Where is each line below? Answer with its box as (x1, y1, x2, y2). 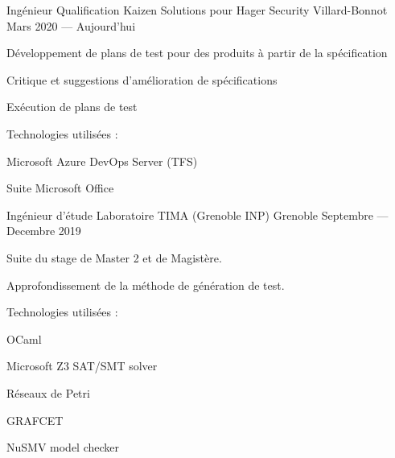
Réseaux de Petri (6, 384, 90, 401)
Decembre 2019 (6, 222, 81, 239)
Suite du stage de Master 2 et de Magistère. (6, 249, 222, 266)
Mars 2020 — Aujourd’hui (6, 17, 136, 34)
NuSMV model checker (6, 439, 120, 456)
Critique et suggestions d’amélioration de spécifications (6, 71, 278, 88)
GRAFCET (6, 411, 64, 428)
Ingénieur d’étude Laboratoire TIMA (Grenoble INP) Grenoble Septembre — (6, 206, 389, 223)
